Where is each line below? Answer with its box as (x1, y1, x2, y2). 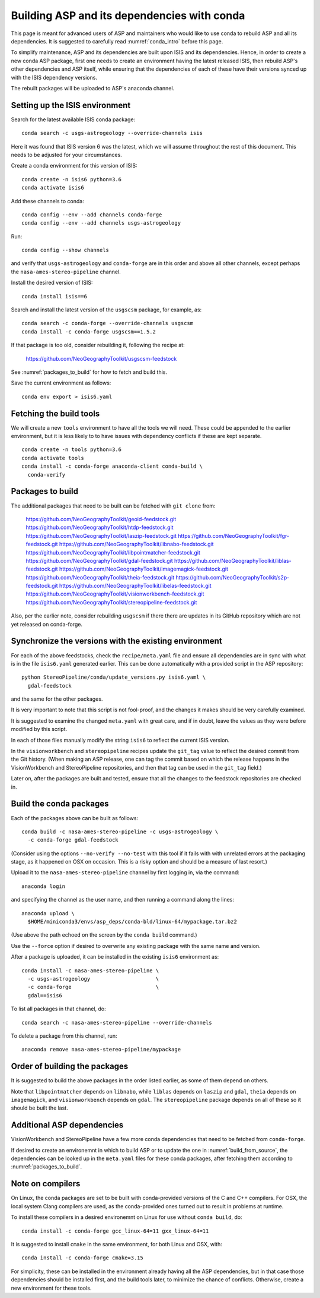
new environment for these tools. (11, 1284, 92, 1291)
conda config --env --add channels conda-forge (21, 211, 162, 218)
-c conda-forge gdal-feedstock (27, 837, 119, 843)
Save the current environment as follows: (11, 379, 111, 386)
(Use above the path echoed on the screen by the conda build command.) (11, 931, 198, 938)
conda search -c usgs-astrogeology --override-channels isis (21, 130, 203, 137)
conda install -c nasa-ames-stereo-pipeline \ (21, 967, 159, 974)
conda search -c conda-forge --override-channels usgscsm (21, 320, 194, 327)
